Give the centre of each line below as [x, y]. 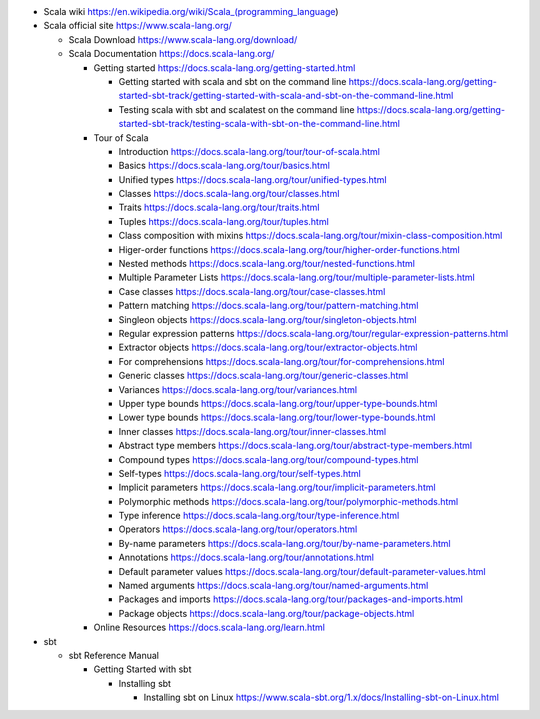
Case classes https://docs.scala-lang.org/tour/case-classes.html [252, 291]
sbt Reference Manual [114, 655]
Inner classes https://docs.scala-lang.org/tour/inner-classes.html [252, 431]
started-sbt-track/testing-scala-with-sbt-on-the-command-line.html [259, 124]
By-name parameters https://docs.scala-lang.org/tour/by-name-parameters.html [284, 543]
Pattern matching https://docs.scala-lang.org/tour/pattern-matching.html [268, 306]
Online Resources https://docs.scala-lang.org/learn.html [209, 627]
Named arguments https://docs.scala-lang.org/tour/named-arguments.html [273, 586]
